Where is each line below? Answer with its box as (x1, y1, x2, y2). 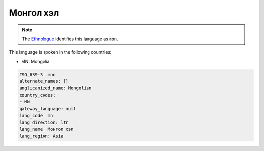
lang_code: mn (19, 113, 53, 119)
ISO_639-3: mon (19, 72, 56, 77)
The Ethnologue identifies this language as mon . (22, 36, 118, 42)
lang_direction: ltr (19, 120, 68, 125)
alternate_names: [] (19, 78, 68, 84)
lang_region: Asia (19, 133, 64, 139)
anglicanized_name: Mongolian (19, 85, 92, 91)
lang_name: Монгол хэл (19, 126, 74, 132)
